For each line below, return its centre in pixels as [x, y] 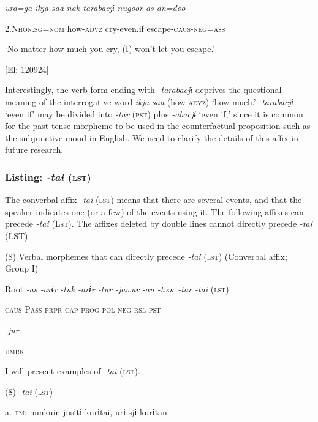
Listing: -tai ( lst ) [48, 176]
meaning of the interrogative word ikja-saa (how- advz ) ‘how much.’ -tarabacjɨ [149, 101]
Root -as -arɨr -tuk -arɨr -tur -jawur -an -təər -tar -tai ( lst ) [117, 288]
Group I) [22, 268]
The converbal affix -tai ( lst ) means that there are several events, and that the [153, 200]
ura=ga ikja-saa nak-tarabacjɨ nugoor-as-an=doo [95, 7]
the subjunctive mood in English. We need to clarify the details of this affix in [152, 137]
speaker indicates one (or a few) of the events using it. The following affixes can [154, 211]
